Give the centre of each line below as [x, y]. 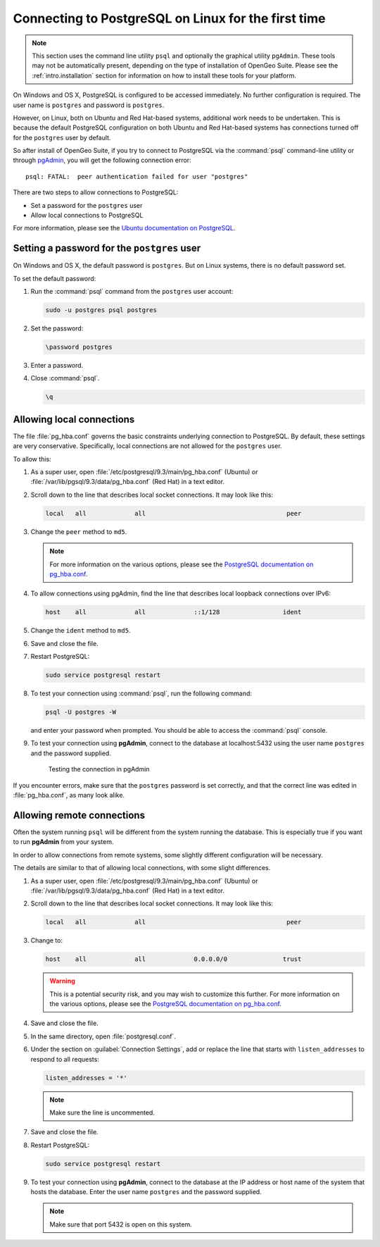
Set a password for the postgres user [87, 205]
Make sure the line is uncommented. [102, 1112]
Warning [62, 981]
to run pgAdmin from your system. [63, 842]
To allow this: [32, 459]
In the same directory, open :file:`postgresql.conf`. [103, 1036]
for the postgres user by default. [62, 137]
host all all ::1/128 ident [173, 612]
